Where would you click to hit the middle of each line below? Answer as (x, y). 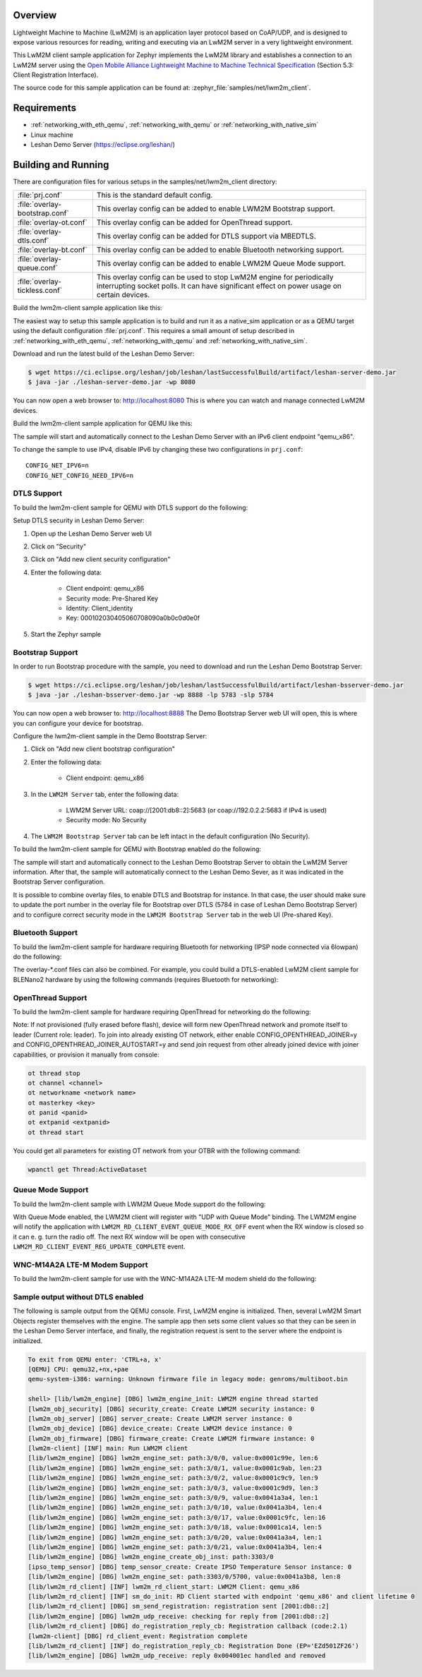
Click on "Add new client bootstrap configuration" (103, 749)
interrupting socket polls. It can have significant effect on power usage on (219, 286)
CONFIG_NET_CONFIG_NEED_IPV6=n (80, 475)
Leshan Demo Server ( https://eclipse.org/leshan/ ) (103, 145)
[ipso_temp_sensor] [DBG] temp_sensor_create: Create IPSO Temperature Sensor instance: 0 (190, 1567)
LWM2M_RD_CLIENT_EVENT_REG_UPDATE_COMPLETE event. (100, 1246)
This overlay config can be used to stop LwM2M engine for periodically (215, 277)
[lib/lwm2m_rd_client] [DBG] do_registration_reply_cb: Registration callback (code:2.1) (188, 1626)
